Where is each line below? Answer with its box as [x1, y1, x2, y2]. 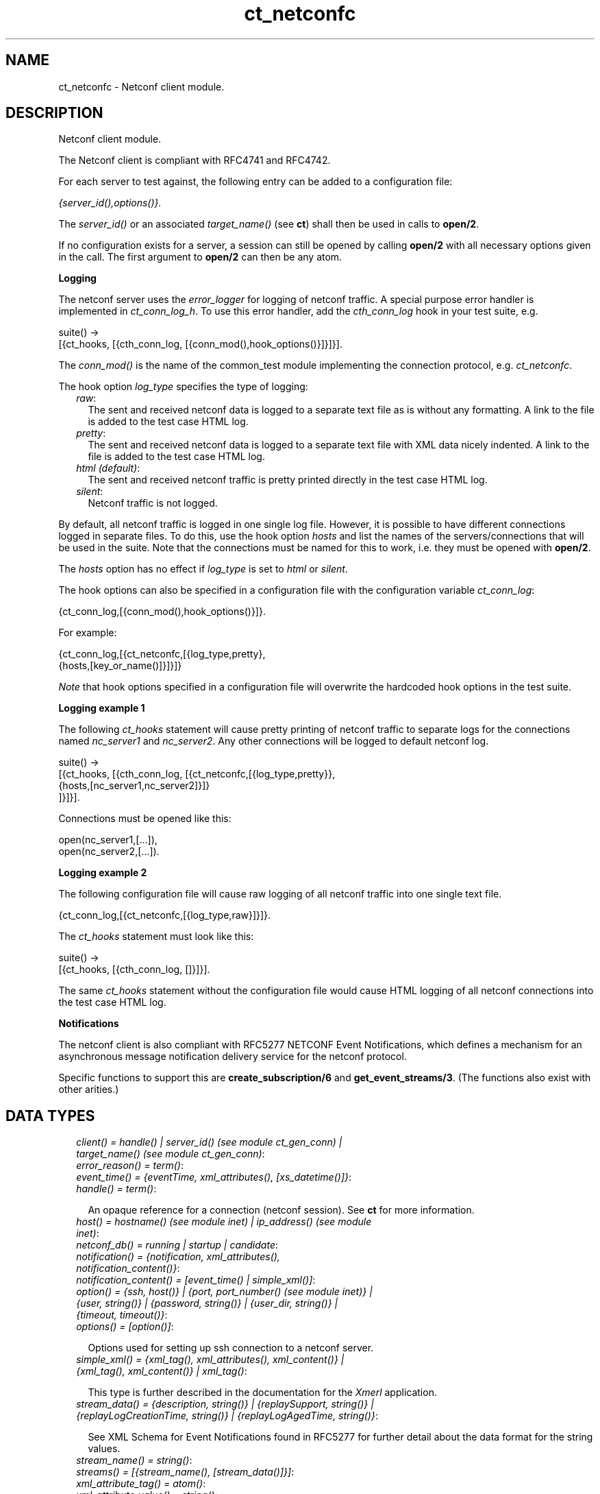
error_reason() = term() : [76, 1159, 184, 1172]
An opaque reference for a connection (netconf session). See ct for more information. [88, 1204, 475, 1216]
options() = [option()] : [76, 1321, 174, 1333]
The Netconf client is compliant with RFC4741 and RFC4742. [58, 154, 331, 167]
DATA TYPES [5, 1107, 95, 1124]
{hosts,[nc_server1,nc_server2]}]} [58, 780, 210, 792]
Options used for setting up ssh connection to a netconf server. [88, 1342, 374, 1354]
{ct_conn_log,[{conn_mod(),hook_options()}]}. [58, 605, 266, 618]
